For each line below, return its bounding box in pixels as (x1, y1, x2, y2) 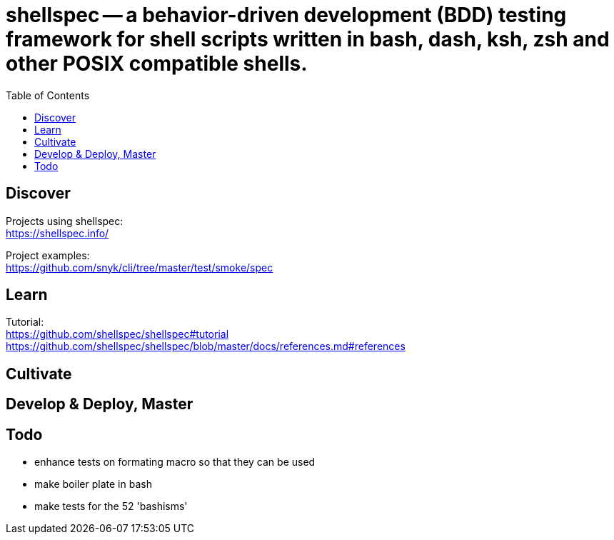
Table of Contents (6, 89, 90, 101)
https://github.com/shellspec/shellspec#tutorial (6, 328, 229, 341)
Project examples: (6, 249, 90, 261)
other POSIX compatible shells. (6, 51, 308, 76)
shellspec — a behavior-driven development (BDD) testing (6, 3, 567, 27)
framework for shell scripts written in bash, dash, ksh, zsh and (6, 27, 610, 51)
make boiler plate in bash (34, 478, 152, 491)
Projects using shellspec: (6, 214, 124, 227)
